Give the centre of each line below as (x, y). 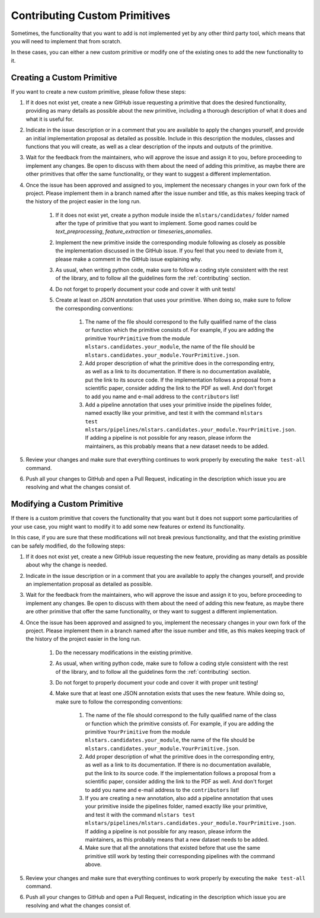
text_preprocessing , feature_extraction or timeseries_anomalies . (134, 232)
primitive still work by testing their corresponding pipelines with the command (180, 856)
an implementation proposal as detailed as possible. (89, 584)
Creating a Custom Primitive (64, 77)
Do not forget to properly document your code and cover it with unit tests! (145, 289)
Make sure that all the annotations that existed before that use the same (173, 848)
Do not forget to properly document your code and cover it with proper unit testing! (157, 682)
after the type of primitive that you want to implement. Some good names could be (156, 223)
